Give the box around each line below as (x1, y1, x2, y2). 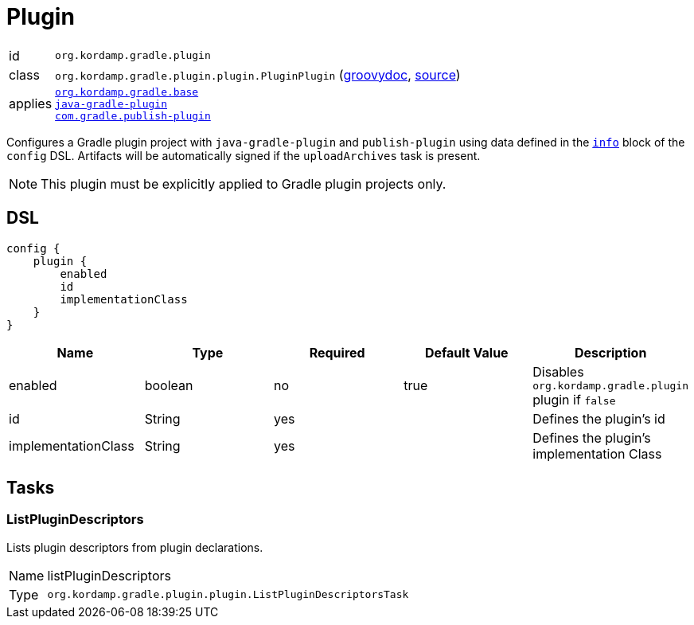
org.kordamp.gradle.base (55, 85, 199, 98)
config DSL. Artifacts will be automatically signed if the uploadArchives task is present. (6, 148, 481, 162)
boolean (144, 377, 193, 394)
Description (574, 344, 647, 361)
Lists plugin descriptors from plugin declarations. (6, 540, 263, 554)
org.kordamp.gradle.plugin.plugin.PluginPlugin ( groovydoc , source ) (55, 66, 461, 83)
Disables (532, 363, 584, 380)
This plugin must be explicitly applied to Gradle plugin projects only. (41, 175, 446, 192)
